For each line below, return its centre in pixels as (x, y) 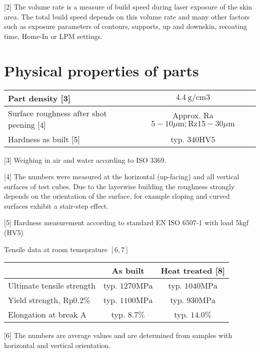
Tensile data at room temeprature (56, 249)
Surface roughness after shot (57, 113)
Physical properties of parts (101, 70)
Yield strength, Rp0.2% (49, 300)
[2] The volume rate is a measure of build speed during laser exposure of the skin (128, 6)
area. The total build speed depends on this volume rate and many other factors (127, 16)
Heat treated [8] (193, 271)
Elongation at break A (47, 315)
